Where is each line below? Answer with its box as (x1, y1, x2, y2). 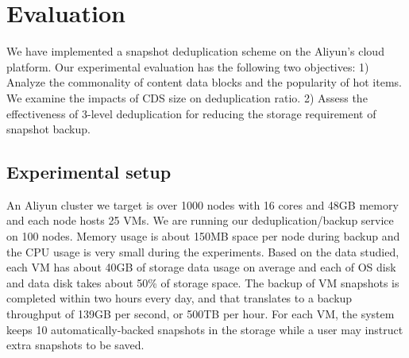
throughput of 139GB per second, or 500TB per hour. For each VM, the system (6, 306, 395, 322)
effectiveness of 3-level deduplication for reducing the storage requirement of (6, 105, 376, 121)
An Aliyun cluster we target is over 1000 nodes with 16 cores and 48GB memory (6, 196, 399, 213)
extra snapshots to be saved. (6, 337, 145, 353)
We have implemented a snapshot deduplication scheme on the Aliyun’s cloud (6, 43, 384, 60)
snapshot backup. (6, 121, 91, 137)
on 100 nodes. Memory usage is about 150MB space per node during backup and (6, 228, 400, 244)
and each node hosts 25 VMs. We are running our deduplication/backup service (6, 212, 394, 229)
